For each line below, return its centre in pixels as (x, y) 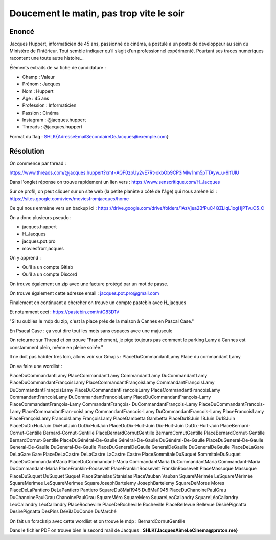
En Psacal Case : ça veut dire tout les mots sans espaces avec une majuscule (91, 331)
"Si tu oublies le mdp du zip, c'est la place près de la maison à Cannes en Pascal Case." (102, 321)
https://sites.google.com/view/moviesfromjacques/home (69, 199)
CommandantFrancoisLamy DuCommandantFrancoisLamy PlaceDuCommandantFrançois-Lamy (110, 397)
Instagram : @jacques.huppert (54, 120)
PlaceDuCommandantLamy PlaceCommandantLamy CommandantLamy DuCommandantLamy (108, 376)
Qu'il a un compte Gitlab (48, 267)
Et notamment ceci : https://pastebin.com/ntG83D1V (64, 312)
